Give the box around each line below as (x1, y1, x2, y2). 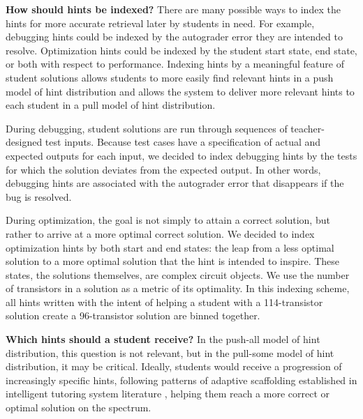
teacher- (290, 121, 325, 135)
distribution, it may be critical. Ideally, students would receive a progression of (6, 359, 342, 374)
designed (6, 135, 43, 149)
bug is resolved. (6, 189, 72, 204)
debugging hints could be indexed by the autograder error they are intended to (6, 29, 343, 44)
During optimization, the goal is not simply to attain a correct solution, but (6, 213, 330, 227)
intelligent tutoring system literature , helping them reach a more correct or (6, 386, 330, 401)
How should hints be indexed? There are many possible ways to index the (6, 2, 341, 16)
